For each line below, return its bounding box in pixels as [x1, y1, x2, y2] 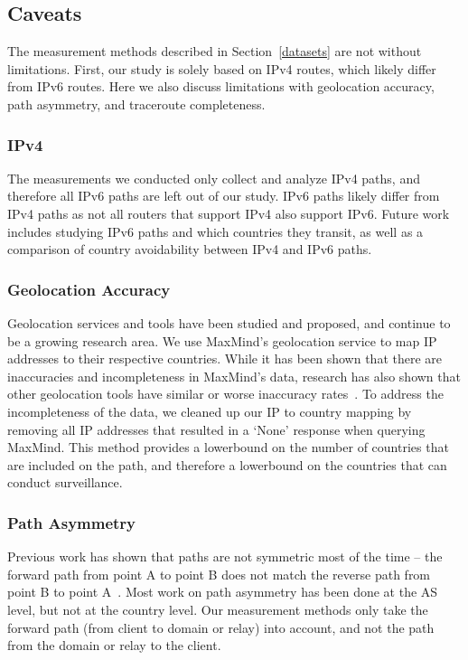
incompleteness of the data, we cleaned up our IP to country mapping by [7, 401, 412, 420]
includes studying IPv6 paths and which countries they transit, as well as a [7, 222, 424, 240]
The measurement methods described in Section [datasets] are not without [7, 42, 422, 61]
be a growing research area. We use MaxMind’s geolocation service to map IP [7, 331, 437, 350]
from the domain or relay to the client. [7, 636, 221, 655]
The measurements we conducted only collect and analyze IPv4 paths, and [7, 168, 420, 187]
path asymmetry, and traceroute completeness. [7, 94, 266, 113]
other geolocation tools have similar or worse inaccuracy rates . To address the [7, 384, 444, 403]
